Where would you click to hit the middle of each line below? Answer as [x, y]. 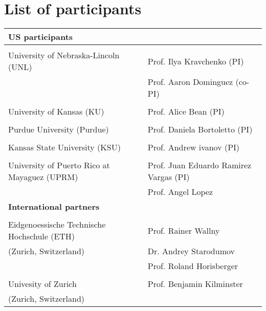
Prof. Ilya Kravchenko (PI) [196, 61]
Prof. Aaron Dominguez [190, 82]
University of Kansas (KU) [56, 112]
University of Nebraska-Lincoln [64, 55]
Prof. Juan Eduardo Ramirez [199, 165]
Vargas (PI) [169, 177]
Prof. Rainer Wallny [184, 230]
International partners [54, 207]
